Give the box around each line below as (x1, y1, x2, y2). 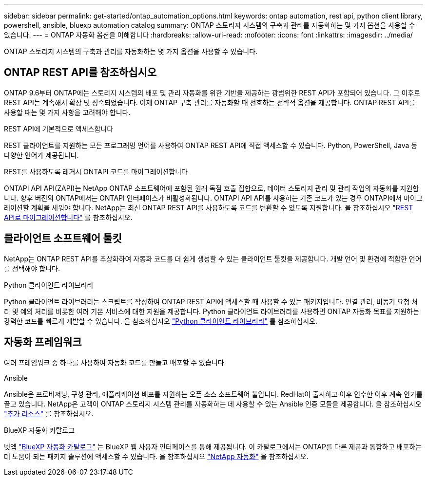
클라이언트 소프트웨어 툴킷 (4, 232, 122, 245)
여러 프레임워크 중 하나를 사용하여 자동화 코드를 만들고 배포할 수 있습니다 (4, 358, 224, 367)
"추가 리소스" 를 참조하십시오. (4, 409, 94, 418)
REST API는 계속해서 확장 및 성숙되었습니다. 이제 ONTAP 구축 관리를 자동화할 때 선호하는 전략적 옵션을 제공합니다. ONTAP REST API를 (4, 98, 415, 107)
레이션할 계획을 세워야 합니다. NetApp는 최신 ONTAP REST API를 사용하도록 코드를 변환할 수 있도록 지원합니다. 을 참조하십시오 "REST (4, 203, 413, 212)
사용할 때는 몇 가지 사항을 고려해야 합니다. (4, 108, 131, 116)
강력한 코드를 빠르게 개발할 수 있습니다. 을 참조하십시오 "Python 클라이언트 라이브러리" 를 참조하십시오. (4, 316, 317, 325)
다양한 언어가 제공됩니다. (4, 150, 79, 159)
